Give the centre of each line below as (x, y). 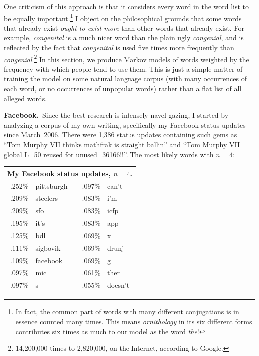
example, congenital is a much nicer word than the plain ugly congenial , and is (124, 38)
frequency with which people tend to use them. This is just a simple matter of (123, 69)
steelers (47, 198)
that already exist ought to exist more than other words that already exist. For (124, 28)
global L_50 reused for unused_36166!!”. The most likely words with (109, 154)
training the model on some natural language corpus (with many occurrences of (125, 79)
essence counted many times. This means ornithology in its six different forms (134, 321)
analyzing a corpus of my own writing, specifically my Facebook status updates (125, 124)
